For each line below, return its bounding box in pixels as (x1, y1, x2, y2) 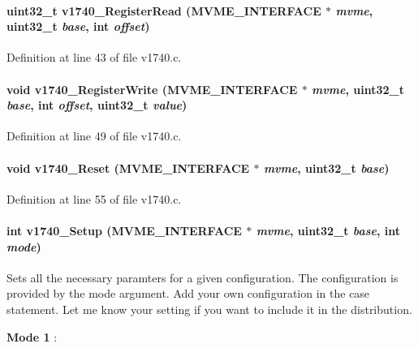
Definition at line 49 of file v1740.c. (6, 127, 182, 144)
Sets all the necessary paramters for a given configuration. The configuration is (6, 269, 399, 286)
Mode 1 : (6, 328, 58, 345)
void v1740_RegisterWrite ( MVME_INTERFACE (6, 80, 298, 97)
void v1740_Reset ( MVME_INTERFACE (6, 159, 250, 176)
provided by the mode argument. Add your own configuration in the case (6, 285, 370, 302)
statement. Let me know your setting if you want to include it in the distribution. (6, 300, 412, 317)
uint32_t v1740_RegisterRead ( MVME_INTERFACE (6, 2, 321, 19)
